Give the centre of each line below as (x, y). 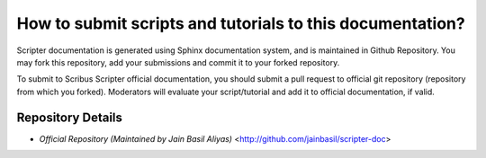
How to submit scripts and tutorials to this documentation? (241, 23)
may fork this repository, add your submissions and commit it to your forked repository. (178, 62)
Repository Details (70, 117)
